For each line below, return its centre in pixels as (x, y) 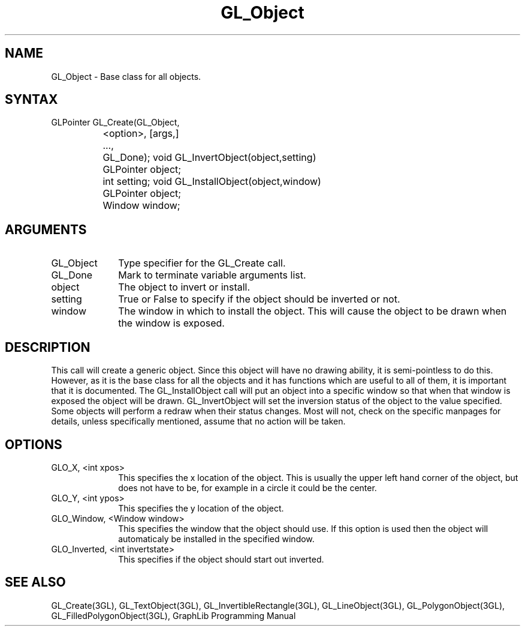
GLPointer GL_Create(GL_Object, (115, 122)
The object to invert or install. (184, 287)
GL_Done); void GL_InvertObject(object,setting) (209, 158)
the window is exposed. (171, 323)
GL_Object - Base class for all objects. (126, 76)
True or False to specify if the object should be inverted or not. (259, 299)
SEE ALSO (35, 582)
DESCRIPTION (48, 347)
